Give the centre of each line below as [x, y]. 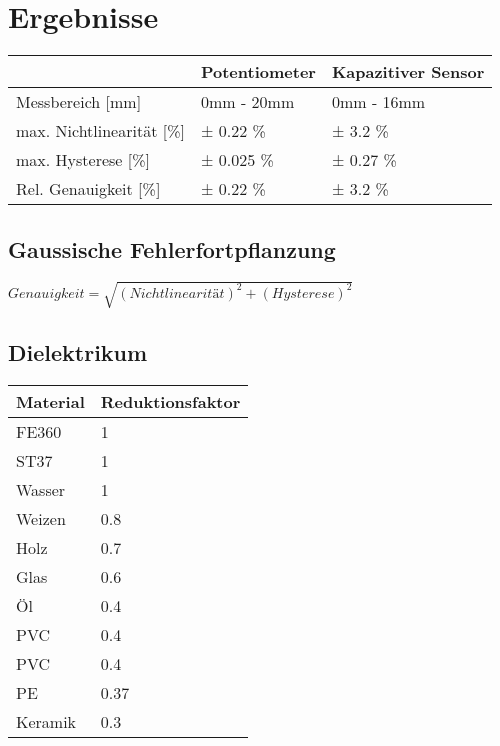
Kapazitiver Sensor [408, 72]
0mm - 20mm [247, 102]
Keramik [46, 722]
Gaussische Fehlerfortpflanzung [172, 248]
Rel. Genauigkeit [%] [88, 189]
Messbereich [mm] [79, 102]
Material [50, 402]
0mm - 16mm [378, 102]
